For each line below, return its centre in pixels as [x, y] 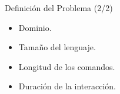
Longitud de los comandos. [67, 66]
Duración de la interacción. [67, 86]
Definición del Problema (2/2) [59, 8]
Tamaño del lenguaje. [57, 47]
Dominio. [35, 27]
